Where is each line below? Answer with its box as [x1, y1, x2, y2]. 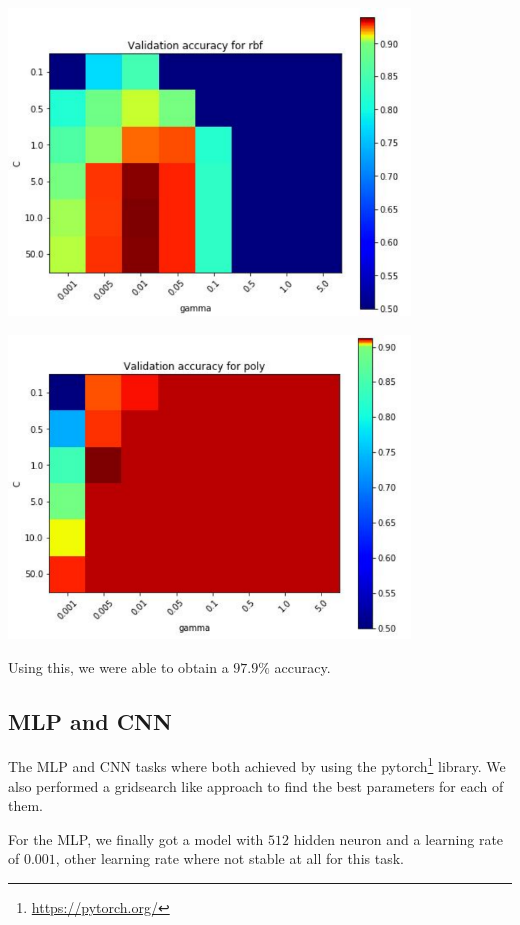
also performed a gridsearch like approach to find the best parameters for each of [8, 775, 504, 796]
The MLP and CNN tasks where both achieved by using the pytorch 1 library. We [8, 753, 506, 777]
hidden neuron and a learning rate [293, 828, 504, 849]
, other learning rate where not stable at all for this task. [55, 848, 404, 869]
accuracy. [274, 656, 331, 677]
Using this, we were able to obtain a [8, 656, 229, 677]
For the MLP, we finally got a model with [8, 828, 264, 849]
